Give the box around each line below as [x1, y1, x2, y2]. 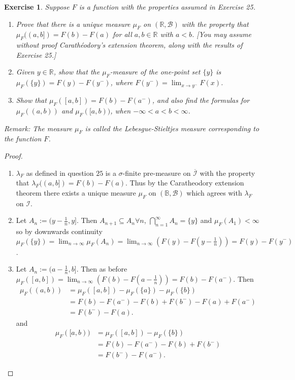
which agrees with [186, 187, 242, 198]
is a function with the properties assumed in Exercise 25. [79, 2, 255, 12]
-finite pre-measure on [122, 167, 191, 178]
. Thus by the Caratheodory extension [125, 177, 244, 188]
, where [110, 77, 133, 88]
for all [113, 29, 132, 40]
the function [4, 133, 42, 144]
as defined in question [26, 167, 94, 178]
